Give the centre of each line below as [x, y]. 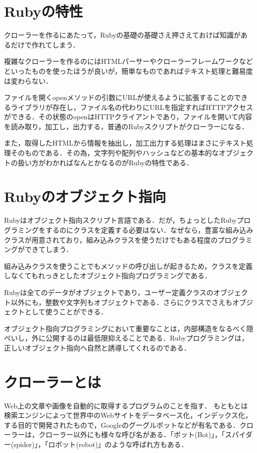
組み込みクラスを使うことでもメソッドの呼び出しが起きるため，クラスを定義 [128, 266]
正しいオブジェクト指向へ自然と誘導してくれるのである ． [98, 347]
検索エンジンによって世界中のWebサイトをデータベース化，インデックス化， [128, 415]
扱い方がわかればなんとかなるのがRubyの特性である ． [105, 162]
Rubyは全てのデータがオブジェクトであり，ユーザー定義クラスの [109, 292]
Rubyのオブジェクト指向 [85, 196]
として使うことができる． [66, 312]
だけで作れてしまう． [45, 44]
